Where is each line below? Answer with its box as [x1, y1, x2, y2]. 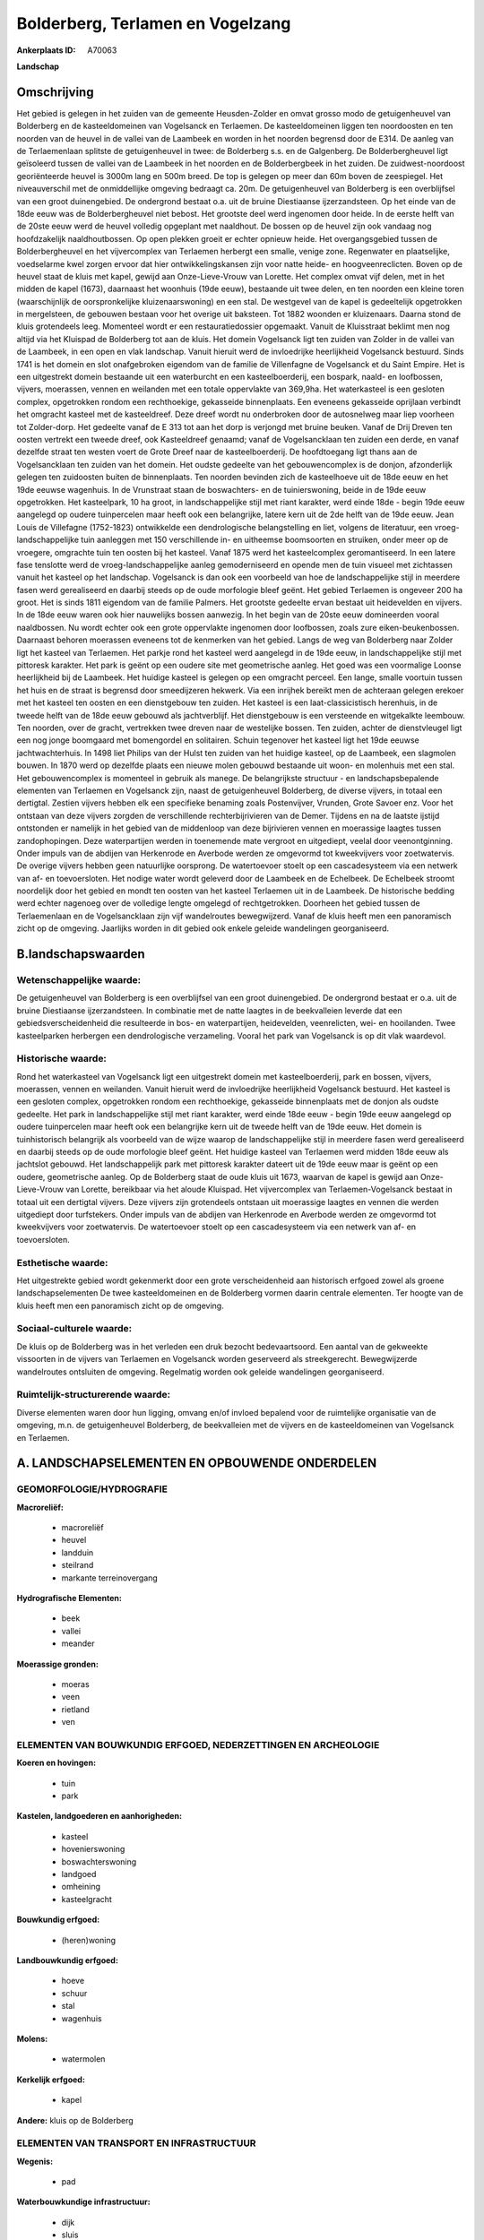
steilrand [61, 1560, 94, 1571]
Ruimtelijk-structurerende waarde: [16, 1389, 170, 1401]
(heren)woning [61, 1934, 117, 1945]
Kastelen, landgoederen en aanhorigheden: [16, 1811, 183, 1822]
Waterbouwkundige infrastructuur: [16, 2196, 151, 2208]
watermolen [61, 2054, 106, 2064]
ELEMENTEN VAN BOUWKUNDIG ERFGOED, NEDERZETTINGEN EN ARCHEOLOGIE [16, 1738, 380, 1751]
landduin [61, 1546, 94, 1558]
